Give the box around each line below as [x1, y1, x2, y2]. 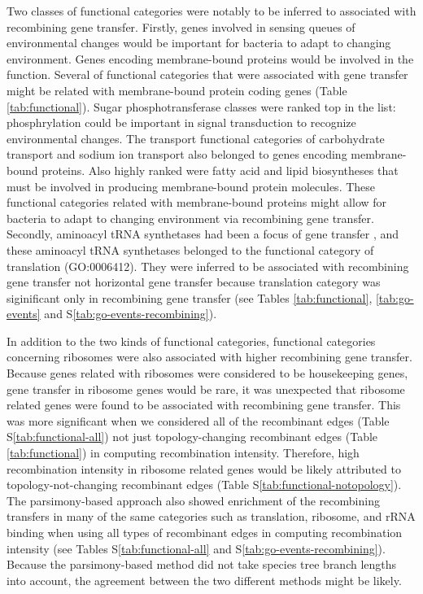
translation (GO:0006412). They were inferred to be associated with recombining [7, 257, 409, 274]
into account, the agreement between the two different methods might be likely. [7, 571, 402, 588]
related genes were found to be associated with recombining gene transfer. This [7, 396, 401, 413]
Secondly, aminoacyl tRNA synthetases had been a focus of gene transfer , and [7, 225, 399, 242]
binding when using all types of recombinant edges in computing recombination [7, 524, 403, 540]
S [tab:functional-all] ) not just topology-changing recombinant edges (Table [7, 428, 378, 445]
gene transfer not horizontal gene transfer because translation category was [7, 273, 381, 290]
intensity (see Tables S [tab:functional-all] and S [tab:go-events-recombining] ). [7, 539, 386, 557]
